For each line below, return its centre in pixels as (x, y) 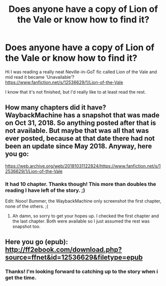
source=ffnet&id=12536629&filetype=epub (74, 257)
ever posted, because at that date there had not (80, 139)
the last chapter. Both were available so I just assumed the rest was (81, 221)
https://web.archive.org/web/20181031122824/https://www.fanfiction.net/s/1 (83, 166)
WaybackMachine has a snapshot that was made (83, 115)
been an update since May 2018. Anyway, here (79, 146)
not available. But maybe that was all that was (77, 131)
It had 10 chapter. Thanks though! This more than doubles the (81, 184)
